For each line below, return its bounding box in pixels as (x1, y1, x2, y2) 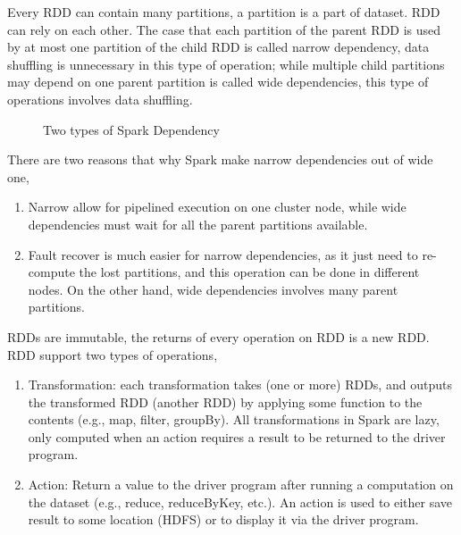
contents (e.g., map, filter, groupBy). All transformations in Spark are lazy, (28, 410, 440, 429)
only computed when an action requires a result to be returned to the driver (28, 427, 446, 446)
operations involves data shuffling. (7, 89, 193, 108)
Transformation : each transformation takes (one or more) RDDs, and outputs (28, 375, 452, 394)
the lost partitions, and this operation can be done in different (79, 263, 420, 281)
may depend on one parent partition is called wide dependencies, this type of (7, 72, 429, 91)
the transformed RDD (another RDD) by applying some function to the (28, 392, 423, 411)
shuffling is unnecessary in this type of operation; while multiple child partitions (7, 54, 445, 73)
